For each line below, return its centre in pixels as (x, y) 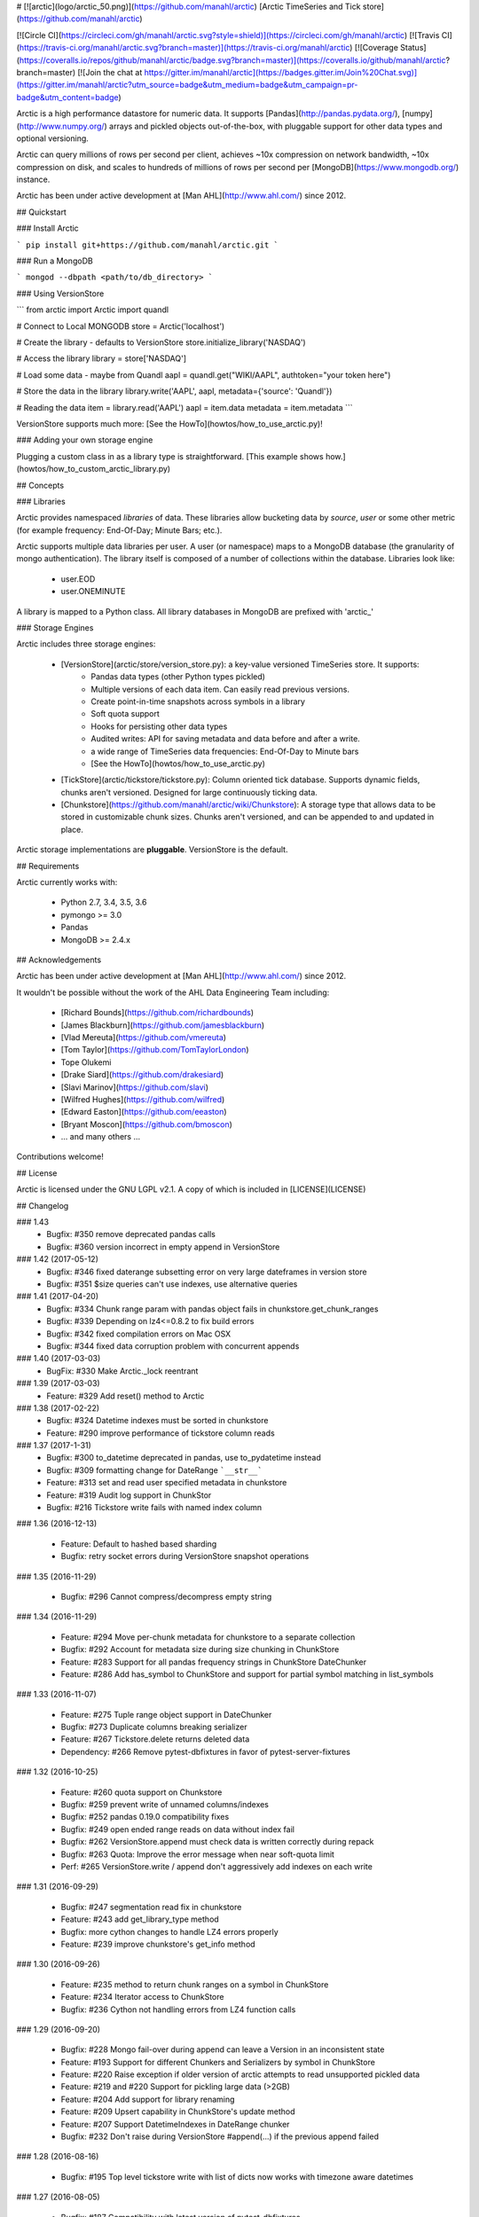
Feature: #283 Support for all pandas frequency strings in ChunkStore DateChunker (214, 1662)
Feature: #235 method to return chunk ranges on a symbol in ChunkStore (195, 1984)
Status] (413, 48)
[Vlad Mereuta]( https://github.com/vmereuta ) (143, 1037)
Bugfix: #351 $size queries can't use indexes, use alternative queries (172, 1284)
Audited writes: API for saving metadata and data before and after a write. (226, 739)
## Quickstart (41, 212)
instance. (33, 180)
